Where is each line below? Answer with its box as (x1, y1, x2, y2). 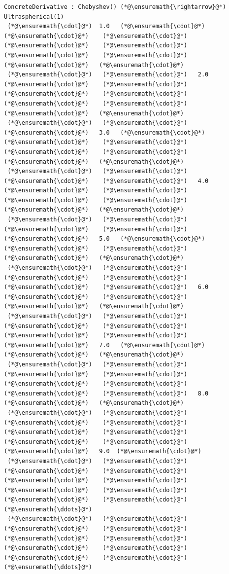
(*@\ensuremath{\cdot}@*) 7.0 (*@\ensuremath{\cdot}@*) (4, 341, 205, 349)
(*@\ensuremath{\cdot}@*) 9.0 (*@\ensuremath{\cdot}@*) (4, 448, 201, 455)
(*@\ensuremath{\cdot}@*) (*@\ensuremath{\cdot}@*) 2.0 (7, 71, 209, 78)
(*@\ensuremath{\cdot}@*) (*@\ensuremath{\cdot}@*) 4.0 (4, 177, 209, 184)
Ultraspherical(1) (4, 13, 64, 20)
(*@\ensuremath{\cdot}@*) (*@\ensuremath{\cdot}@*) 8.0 (4, 390, 209, 397)
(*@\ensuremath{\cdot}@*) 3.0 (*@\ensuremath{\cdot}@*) (4, 129, 205, 136)
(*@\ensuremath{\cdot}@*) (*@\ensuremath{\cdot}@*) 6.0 (4, 284, 209, 291)
